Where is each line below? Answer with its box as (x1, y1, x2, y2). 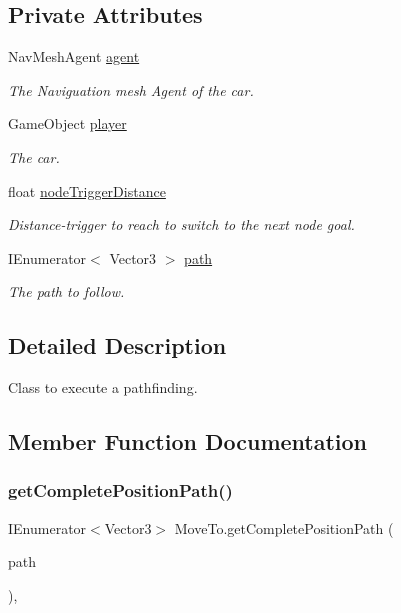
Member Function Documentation (8, 426, 368, 457)
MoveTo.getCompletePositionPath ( (174, 517, 394, 538)
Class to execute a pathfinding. (8, 377, 198, 398)
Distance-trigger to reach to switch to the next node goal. (8, 214, 355, 235)
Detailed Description (8, 330, 227, 361)
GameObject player (8, 113, 127, 134)
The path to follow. (8, 281, 125, 302)
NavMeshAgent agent (8, 46, 140, 67)
